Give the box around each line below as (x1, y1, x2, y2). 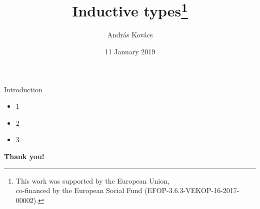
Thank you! (4, 151, 44, 162)
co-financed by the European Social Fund (15, 185, 142, 196)
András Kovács (107, 29, 153, 40)
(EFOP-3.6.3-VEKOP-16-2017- (144, 185, 239, 196)
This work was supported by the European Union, (15, 175, 169, 186)
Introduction (4, 84, 42, 94)
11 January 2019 (104, 46, 155, 57)
